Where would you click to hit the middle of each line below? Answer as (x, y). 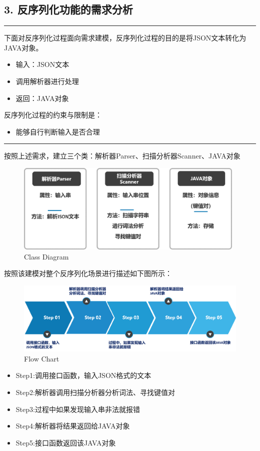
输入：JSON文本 (42, 64)
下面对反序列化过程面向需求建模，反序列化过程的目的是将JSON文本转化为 (125, 38)
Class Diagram (46, 256)
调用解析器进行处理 (47, 81)
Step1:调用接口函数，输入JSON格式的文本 (83, 375)
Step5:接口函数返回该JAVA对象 (66, 442)
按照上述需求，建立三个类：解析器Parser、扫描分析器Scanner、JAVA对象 (122, 156)
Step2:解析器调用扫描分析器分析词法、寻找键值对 (95, 392)
